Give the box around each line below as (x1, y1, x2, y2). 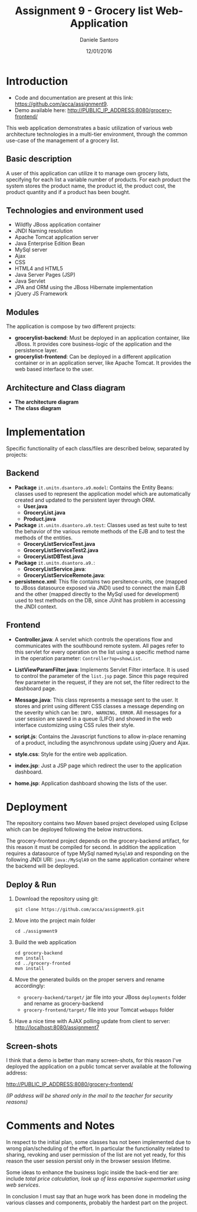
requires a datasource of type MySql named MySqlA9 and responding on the (6, 850, 190, 857)
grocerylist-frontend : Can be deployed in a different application (14, 353, 171, 361)
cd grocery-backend (14, 950, 63, 957)
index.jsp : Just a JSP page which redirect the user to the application (14, 762, 182, 769)
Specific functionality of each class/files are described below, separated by (6, 444, 190, 452)
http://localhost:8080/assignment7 (14, 1024, 99, 1031)
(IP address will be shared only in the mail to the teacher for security (6, 1092, 173, 1099)
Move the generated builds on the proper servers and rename (14, 976, 165, 983)
